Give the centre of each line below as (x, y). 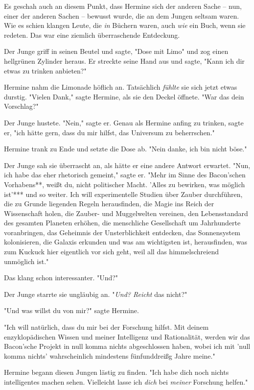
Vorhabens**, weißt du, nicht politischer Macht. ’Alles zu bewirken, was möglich (125, 184)
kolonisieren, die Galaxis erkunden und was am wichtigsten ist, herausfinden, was (126, 242)
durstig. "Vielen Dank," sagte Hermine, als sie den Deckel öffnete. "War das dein (124, 96)
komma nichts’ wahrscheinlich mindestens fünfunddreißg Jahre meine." (110, 355)
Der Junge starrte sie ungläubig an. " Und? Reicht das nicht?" (96, 294)
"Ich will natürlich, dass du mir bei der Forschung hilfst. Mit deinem (106, 327)
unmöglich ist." (26, 261)
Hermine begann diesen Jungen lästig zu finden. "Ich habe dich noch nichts (116, 372)
